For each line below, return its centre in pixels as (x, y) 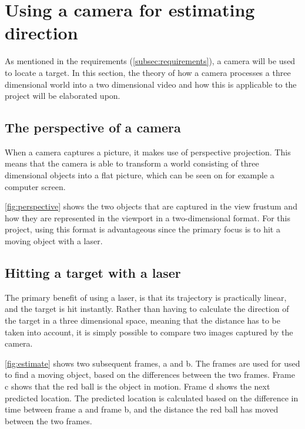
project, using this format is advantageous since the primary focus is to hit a (143, 229)
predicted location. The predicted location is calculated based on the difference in (152, 398)
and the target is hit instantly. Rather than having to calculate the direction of (147, 309)
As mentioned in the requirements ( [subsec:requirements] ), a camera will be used (150, 61)
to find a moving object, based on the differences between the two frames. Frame (150, 375)
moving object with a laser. (54, 241)
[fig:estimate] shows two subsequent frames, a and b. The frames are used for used (152, 363)
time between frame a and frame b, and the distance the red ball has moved (142, 409)
